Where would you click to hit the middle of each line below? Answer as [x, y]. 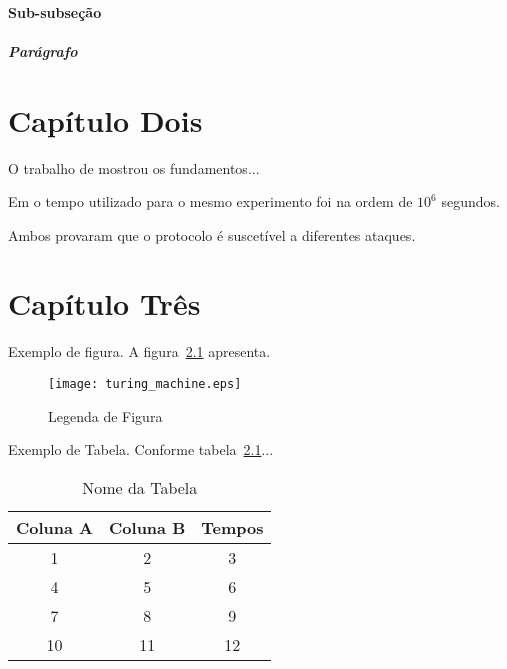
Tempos [232, 527]
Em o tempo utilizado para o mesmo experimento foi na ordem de [210, 201]
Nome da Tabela [140, 487]
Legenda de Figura [105, 415]
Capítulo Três [104, 303]
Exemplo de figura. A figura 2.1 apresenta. [139, 351]
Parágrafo [43, 50]
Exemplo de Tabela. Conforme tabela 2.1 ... [141, 449]
